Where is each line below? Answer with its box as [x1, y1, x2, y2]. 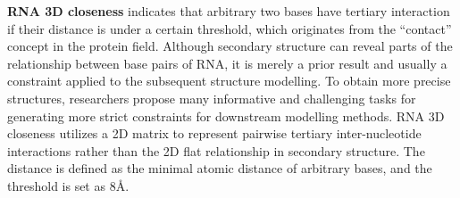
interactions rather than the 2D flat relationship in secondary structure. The [7, 141, 425, 160]
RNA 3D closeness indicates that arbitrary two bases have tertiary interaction [7, 2, 450, 20]
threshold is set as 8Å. [7, 176, 130, 194]
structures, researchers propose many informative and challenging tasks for [7, 88, 416, 107]
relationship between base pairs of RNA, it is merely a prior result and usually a [7, 54, 447, 72]
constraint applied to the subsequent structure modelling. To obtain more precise [7, 71, 451, 90]
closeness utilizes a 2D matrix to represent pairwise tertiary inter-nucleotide [7, 124, 422, 143]
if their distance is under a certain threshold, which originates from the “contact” [7, 19, 452, 37]
